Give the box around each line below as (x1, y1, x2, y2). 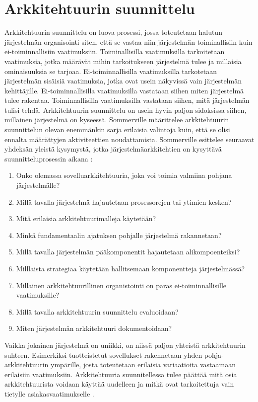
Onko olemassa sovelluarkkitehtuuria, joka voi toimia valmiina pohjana (16, 170, 232, 180)
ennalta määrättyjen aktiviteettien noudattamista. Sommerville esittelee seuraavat (4, 134, 255, 144)
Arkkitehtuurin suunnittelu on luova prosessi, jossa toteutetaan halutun (4, 27, 222, 37)
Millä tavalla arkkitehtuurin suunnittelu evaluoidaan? (16, 306, 179, 317)
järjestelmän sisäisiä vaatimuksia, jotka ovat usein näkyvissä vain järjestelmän (4, 76, 242, 86)
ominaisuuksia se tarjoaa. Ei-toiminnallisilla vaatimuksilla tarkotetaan (4, 66, 217, 76)
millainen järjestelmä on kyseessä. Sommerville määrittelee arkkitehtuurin (4, 114, 229, 125)
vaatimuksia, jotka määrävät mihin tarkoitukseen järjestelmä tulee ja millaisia (4, 56, 242, 66)
